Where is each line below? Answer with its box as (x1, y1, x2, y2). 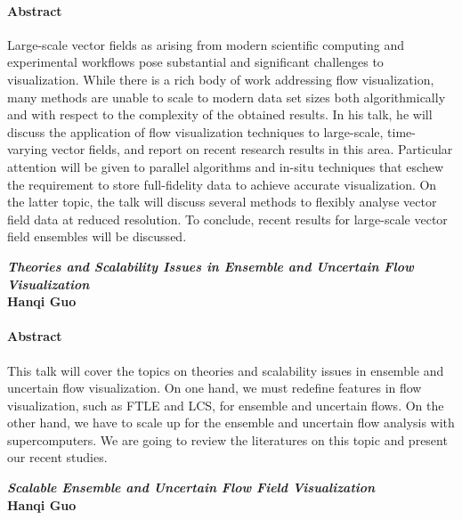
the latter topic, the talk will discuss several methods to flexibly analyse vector (7, 192, 437, 211)
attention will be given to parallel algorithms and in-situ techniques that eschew (7, 157, 443, 175)
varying (7, 140, 48, 158)
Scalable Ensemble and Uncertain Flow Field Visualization (7, 478, 376, 497)
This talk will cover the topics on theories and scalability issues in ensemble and (7, 361, 444, 379)
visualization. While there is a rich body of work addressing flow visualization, (7, 69, 434, 88)
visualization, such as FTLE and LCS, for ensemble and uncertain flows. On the (7, 395, 444, 414)
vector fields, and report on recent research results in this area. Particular (51, 140, 453, 158)
